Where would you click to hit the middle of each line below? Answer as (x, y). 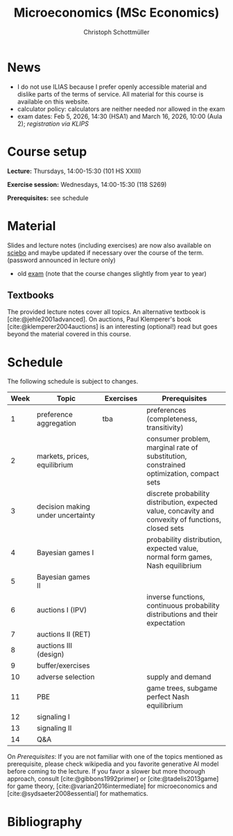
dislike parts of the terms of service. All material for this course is (110, 94)
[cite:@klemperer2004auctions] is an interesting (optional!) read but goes (112, 327)
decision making (63, 507)
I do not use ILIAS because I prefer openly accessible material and (112, 87)
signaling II (54, 728)
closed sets (165, 528)
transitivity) (165, 427)
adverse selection (66, 677)
